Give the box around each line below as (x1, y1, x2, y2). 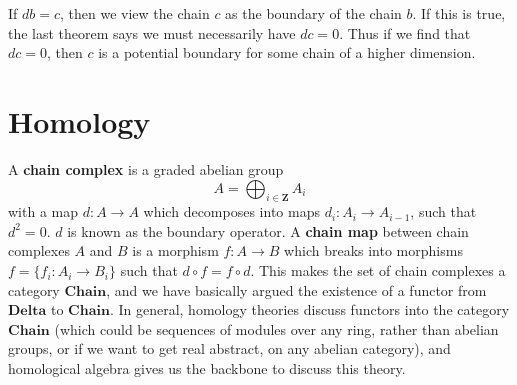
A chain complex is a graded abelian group (8, 158, 284, 179)
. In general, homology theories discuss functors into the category (109, 299, 510, 320)
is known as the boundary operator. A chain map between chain (67, 220, 469, 241)
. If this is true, (412, 3, 506, 23)
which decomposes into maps (143, 201, 320, 222)
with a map (8, 201, 78, 222)
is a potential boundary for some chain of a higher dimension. (98, 42, 476, 63)
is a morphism (132, 240, 219, 261)
